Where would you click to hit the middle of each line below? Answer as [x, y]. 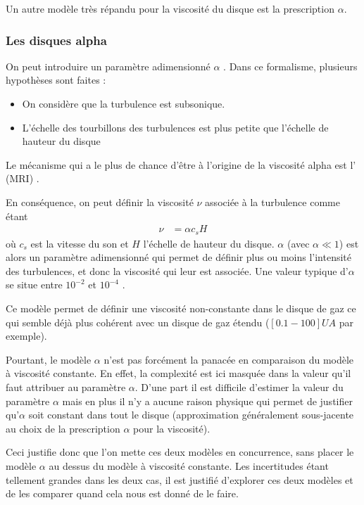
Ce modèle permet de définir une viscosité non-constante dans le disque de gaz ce [181, 308]
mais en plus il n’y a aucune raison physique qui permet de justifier [207, 401]
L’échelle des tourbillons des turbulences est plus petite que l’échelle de [175, 127]
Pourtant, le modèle [49, 359]
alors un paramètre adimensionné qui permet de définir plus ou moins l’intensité [178, 257]
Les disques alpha [56, 40]
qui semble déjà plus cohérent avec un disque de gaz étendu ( [138, 322]
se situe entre [34, 285]
